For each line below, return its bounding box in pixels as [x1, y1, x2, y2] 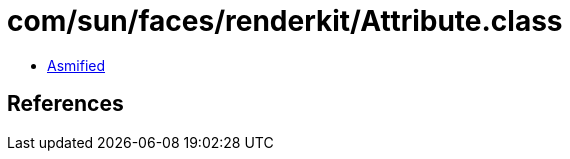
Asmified [47, 56, 106, 74]
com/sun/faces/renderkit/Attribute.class [7, 4, 563, 38]
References [7, 91, 124, 117]
